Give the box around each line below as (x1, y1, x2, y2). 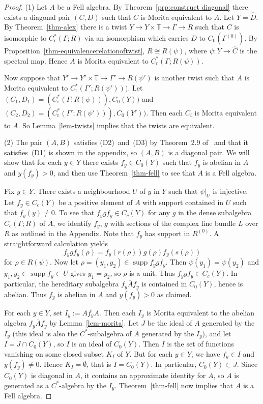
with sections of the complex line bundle (110, 217, 236, 228)
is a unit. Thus (129, 268, 176, 278)
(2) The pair (4, 137, 43, 148)
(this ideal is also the (12, 328, 78, 338)
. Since (237, 359, 258, 369)
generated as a (4, 380, 49, 390)
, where (184, 45, 207, 56)
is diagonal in (31, 370, 73, 381)
